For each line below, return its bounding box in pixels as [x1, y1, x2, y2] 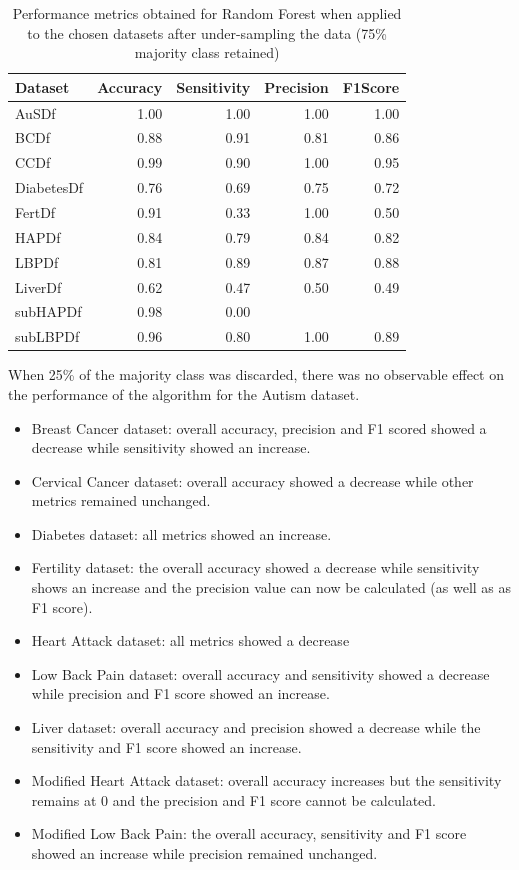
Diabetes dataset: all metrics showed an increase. [31, 523, 332, 544]
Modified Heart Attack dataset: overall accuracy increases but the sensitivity [31, 770, 502, 791]
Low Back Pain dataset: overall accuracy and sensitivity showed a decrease [31, 663, 490, 684]
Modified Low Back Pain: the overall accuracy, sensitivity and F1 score [31, 823, 467, 844]
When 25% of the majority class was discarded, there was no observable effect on [8, 364, 504, 385]
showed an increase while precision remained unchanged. [31, 843, 378, 863]
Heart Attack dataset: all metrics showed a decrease [31, 630, 350, 651]
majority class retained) [134, 42, 280, 63]
